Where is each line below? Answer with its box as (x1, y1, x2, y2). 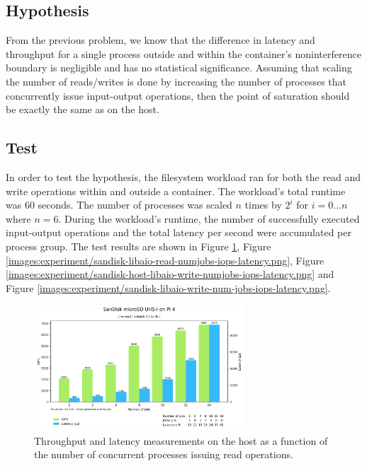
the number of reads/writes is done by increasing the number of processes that (6, 74, 347, 88)
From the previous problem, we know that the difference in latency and (6, 33, 315, 47)
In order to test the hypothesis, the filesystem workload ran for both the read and (6, 169, 361, 184)
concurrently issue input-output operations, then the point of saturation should (6, 88, 350, 103)
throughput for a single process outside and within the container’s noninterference (6, 46, 361, 61)
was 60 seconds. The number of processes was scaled (6, 197, 232, 212)
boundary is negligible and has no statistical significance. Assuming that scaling (6, 60, 352, 75)
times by (244, 197, 282, 212)
